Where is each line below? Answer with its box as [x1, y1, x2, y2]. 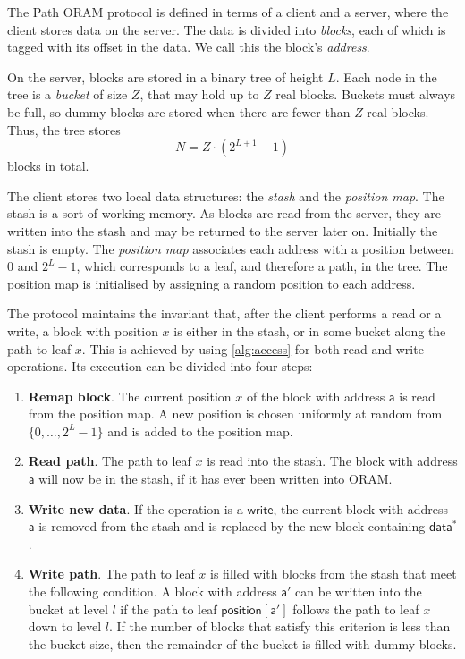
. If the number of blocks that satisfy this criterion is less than [108, 617, 451, 636]
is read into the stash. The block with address [207, 452, 458, 470]
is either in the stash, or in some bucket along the [173, 321, 446, 340]
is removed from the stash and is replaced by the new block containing [38, 517, 426, 536]
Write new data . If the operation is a [28, 499, 243, 518]
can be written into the [295, 582, 422, 601]
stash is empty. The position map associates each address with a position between [7, 239, 454, 258]
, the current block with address [273, 499, 448, 518]
